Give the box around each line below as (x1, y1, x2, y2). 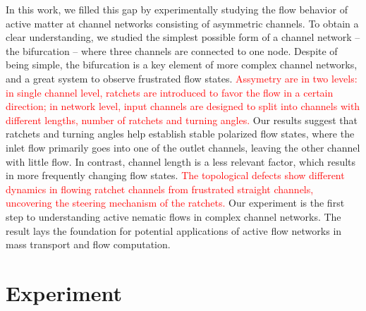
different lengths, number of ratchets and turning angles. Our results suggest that (6, 112, 358, 127)
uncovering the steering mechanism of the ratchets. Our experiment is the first (6, 195, 345, 210)
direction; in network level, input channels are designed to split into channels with (6, 99, 360, 114)
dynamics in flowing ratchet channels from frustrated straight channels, (6, 181, 314, 196)
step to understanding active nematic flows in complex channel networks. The (6, 209, 341, 224)
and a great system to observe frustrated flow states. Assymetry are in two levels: (6, 71, 358, 85)
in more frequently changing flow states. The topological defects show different (6, 168, 345, 183)
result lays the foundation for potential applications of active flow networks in (6, 223, 342, 238)
